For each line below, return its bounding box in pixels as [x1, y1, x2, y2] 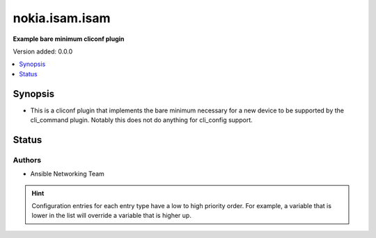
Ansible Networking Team [30, 170, 104, 178]
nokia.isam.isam [13, 10, 111, 26]
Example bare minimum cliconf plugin [13, 35, 125, 43]
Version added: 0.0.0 [13, 47, 73, 56]
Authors [13, 155, 42, 164]
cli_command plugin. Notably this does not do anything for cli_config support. [30, 116, 253, 124]
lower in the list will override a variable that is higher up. [31, 212, 191, 220]
